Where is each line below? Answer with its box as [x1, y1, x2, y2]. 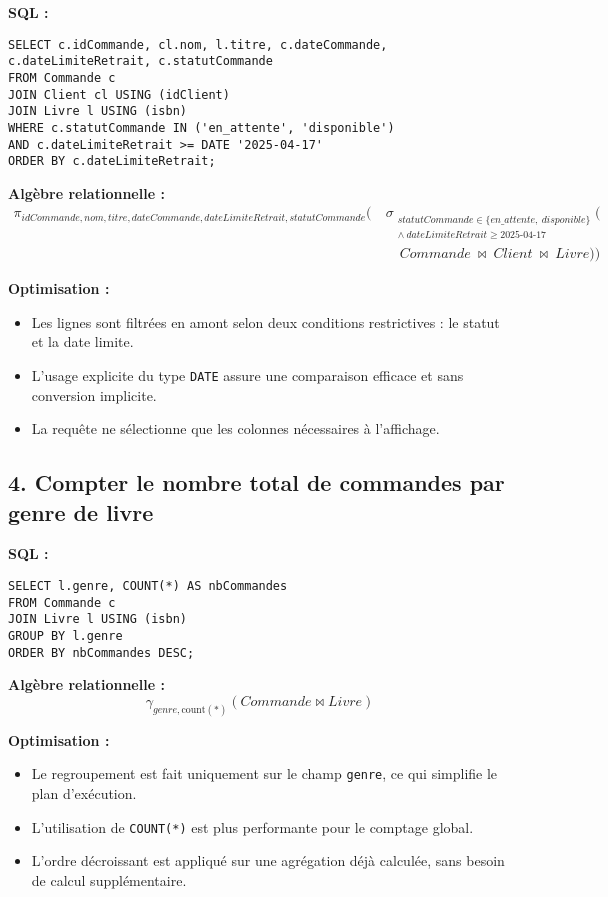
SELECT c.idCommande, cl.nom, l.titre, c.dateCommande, [8, 37, 388, 52]
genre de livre [8, 496, 154, 527]
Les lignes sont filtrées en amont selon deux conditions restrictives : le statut [31, 311, 500, 332]
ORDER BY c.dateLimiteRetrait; [8, 154, 216, 169]
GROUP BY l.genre [8, 628, 123, 643]
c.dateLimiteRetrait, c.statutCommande [8, 54, 273, 69]
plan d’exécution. [31, 782, 137, 803]
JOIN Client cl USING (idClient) [8, 87, 230, 102]
